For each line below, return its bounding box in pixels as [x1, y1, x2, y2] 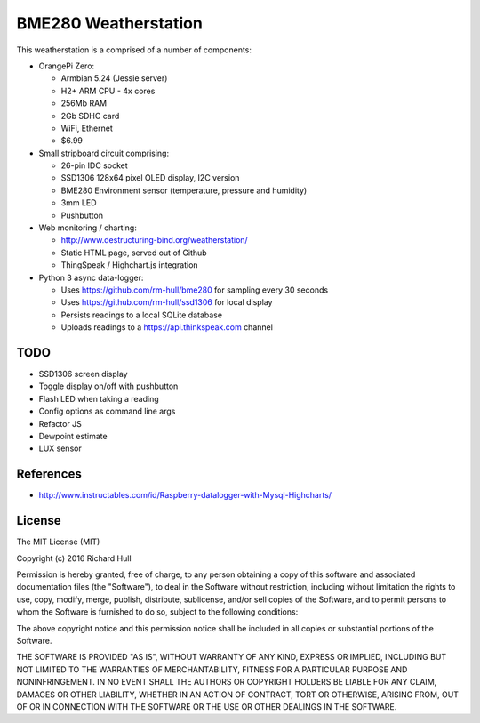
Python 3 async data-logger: [38, 272, 144, 283]
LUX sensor [38, 443, 82, 454]
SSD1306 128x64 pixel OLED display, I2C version [60, 173, 240, 183]
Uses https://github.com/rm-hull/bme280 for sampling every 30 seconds [60, 285, 329, 295]
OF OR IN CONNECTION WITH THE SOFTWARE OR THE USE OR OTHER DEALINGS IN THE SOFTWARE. [16, 701, 397, 711]
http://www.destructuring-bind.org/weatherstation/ [60, 235, 248, 245]
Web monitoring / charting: [38, 222, 137, 233]
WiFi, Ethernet [60, 123, 113, 133]
